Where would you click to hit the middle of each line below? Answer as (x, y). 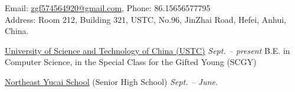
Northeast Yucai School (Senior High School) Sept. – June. (112, 81)
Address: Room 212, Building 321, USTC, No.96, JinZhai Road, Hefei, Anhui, (146, 19)
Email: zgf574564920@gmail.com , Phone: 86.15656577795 (108, 8)
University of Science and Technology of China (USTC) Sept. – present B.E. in (147, 50)
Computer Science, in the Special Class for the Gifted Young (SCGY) (131, 62)
